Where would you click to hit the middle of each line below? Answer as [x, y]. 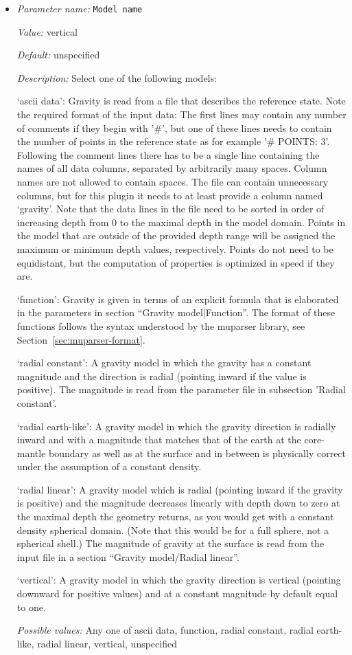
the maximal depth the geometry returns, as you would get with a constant [175, 517]
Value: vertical [47, 31]
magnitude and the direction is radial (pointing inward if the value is [162, 376]
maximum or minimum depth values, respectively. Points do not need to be [175, 248]
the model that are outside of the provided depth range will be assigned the [176, 235]
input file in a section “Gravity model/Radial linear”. [128, 556]
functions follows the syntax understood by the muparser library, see [161, 325]
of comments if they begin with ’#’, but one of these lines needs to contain [174, 127]
